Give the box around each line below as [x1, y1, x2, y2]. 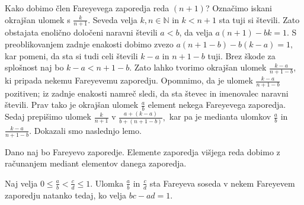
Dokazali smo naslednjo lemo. [34, 124, 142, 136]
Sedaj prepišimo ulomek [5, 110, 91, 123]
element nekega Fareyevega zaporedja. [148, 98, 286, 111]
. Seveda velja [88, 13, 137, 25]
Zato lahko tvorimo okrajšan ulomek [134, 61, 267, 73]
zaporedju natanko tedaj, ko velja [5, 188, 127, 201]
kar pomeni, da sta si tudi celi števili [5, 49, 138, 62]
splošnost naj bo [5, 61, 64, 73]
